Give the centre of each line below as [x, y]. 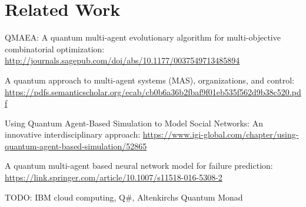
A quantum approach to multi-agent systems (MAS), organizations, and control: [150, 80]
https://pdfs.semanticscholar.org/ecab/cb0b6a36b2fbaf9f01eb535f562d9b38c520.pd [153, 91]
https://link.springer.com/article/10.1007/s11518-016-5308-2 [114, 177]
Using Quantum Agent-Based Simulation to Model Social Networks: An [134, 123]
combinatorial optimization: [55, 49]
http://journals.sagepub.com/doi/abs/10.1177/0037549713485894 [122, 60]
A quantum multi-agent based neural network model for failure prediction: [139, 166]
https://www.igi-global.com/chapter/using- [221, 134]
